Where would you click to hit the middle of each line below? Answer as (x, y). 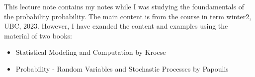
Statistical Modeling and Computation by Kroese (91, 52)
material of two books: (38, 35)
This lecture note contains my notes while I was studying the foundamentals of (124, 6)
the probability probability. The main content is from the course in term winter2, (128, 16)
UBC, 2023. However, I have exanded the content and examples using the (116, 26)
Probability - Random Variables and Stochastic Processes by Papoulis (122, 68)
